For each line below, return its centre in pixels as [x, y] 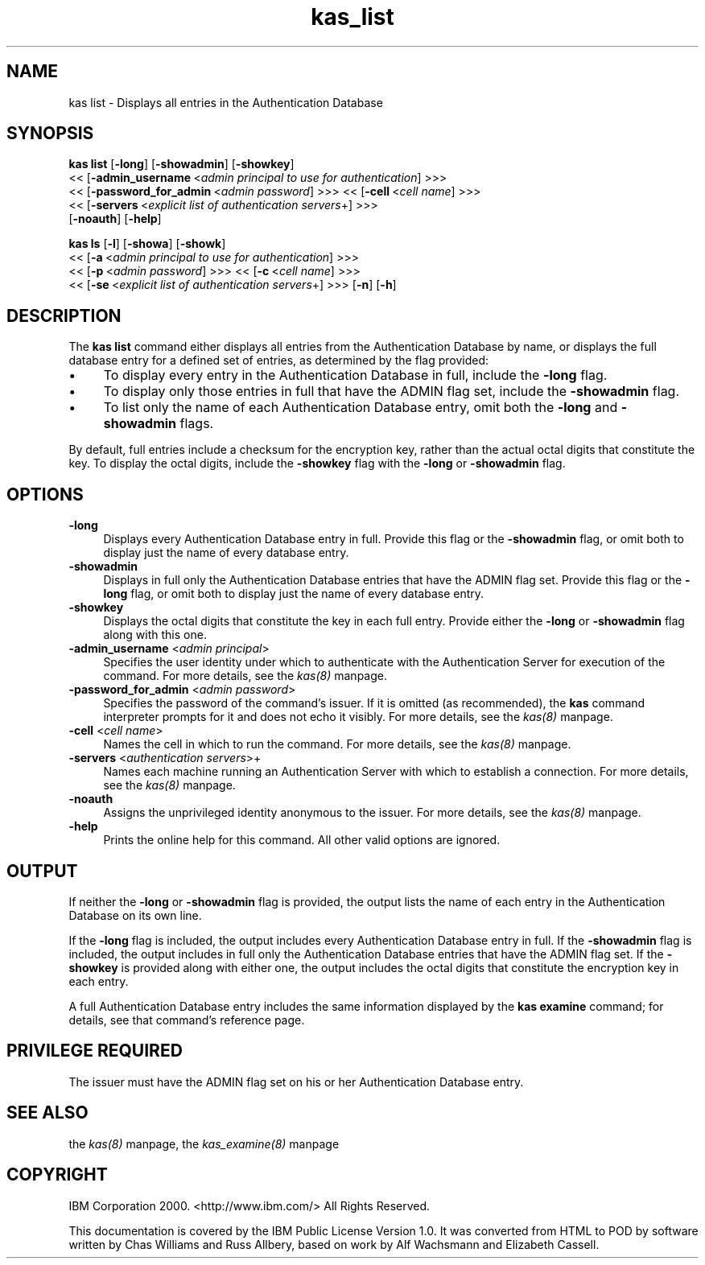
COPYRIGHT [57, 1175]
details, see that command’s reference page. [187, 1020]
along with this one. [155, 635]
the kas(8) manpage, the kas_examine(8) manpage [204, 1143]
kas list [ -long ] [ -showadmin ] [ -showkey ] [181, 164]
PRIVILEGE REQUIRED [95, 1051]
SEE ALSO [47, 1113]
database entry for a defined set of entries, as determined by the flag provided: [279, 361]
